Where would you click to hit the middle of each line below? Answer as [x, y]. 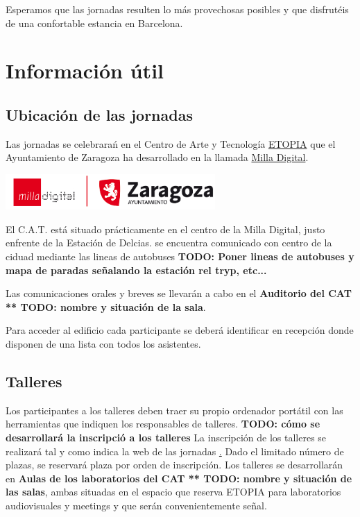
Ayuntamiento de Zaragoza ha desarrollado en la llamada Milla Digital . [157, 157]
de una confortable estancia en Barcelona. [94, 23]
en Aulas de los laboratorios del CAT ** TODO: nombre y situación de [179, 478]
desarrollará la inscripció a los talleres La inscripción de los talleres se [166, 437]
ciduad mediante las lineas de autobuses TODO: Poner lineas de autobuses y [180, 256]
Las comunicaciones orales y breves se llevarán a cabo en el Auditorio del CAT [179, 293]
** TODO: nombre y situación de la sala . [106, 306]
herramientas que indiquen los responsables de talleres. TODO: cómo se [163, 424]
